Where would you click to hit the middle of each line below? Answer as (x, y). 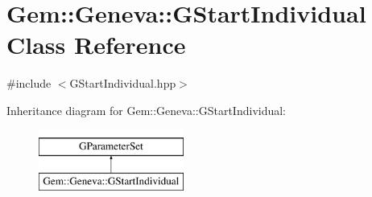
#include (29, 83)
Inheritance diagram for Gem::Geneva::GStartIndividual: (147, 110)
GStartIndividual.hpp (123, 83)
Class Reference (96, 45)
